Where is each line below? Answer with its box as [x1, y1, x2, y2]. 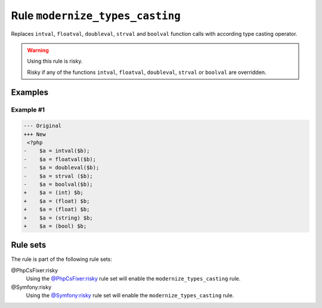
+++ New [23, 131, 46, 137]
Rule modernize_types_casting [11, 9, 181, 22]
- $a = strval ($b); [23, 173, 94, 179]
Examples [11, 87, 49, 97]
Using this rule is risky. [27, 57, 83, 65]
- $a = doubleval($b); [23, 164, 100, 171]
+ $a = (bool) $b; [23, 223, 87, 229]
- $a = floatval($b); [23, 156, 97, 162]
